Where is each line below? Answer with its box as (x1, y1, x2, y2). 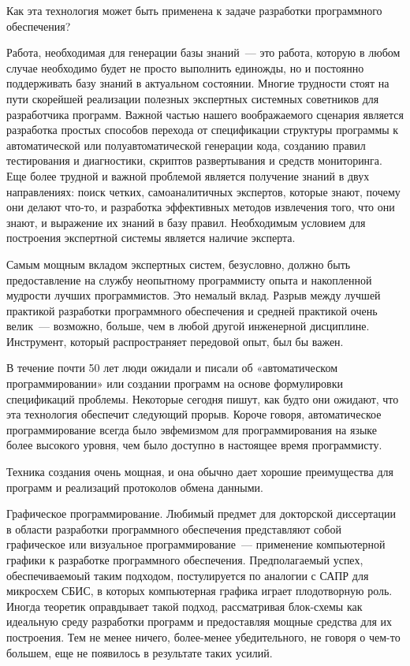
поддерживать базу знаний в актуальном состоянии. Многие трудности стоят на (6, 75, 389, 91)
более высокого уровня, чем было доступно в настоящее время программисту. (6, 437, 382, 453)
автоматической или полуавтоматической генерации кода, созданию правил (6, 136, 366, 153)
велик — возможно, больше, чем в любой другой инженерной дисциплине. (6, 318, 370, 334)
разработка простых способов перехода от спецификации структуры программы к (6, 121, 399, 138)
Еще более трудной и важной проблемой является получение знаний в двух (6, 167, 370, 184)
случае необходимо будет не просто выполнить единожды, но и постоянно (6, 59, 364, 76)
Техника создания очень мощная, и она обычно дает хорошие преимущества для (6, 463, 393, 480)
